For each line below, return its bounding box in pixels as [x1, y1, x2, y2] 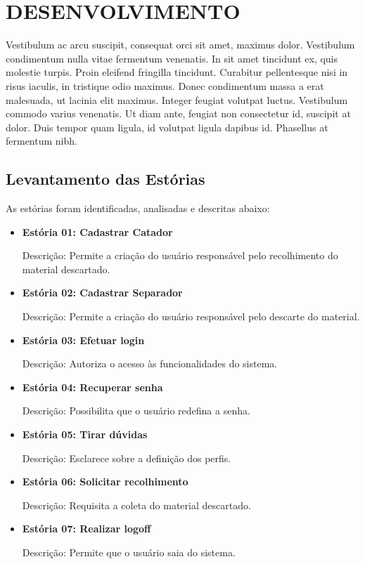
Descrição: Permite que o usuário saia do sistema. [22, 544, 236, 559]
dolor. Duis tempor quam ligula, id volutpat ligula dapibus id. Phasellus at [6, 119, 328, 134]
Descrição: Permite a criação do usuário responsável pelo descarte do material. [22, 309, 360, 324]
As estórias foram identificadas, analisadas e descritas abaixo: [6, 201, 270, 216]
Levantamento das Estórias [6, 168, 205, 190]
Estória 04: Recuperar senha [22, 379, 163, 394]
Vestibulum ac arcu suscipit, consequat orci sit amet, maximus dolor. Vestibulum [6, 37, 355, 52]
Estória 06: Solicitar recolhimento [22, 474, 188, 489]
